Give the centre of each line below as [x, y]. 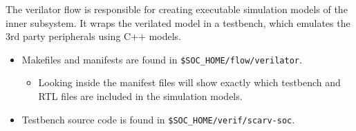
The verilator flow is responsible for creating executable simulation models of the [177, 9]
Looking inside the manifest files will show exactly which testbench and [189, 82]
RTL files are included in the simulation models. [140, 96]
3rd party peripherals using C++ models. [93, 36]
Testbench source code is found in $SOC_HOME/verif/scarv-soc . [158, 119]
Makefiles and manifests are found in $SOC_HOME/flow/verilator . [162, 59]
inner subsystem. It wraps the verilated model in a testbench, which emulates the [178, 22]
